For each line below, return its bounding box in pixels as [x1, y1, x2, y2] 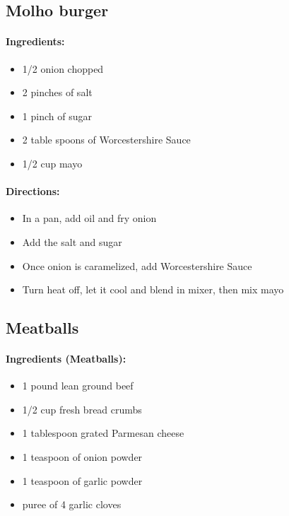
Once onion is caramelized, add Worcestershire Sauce [22, 258, 252, 273]
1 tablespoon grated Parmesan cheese [22, 426, 184, 440]
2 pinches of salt [22, 85, 93, 100]
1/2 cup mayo [22, 156, 83, 170]
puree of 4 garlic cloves [22, 497, 122, 512]
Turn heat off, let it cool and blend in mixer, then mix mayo [22, 282, 284, 297]
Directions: [6, 184, 60, 199]
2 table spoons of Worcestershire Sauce [22, 132, 191, 147]
